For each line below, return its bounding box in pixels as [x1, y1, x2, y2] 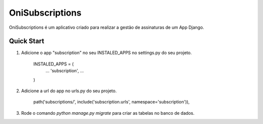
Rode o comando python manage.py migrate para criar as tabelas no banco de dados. [21, 110, 195, 116]
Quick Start [9, 37, 44, 45]
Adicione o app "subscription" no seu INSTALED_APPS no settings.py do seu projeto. [21, 50, 192, 56]
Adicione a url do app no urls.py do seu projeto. [21, 88, 117, 94]
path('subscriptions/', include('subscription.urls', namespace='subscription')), [33, 99, 190, 105]
